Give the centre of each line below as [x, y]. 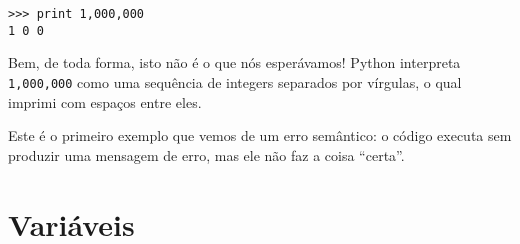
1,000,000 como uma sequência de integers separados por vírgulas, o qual [235, 81]
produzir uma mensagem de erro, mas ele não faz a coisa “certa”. [206, 154]
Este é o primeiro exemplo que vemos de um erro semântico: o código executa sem [260, 135]
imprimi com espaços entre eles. [105, 101]
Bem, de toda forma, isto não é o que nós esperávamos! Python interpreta [234, 62]
